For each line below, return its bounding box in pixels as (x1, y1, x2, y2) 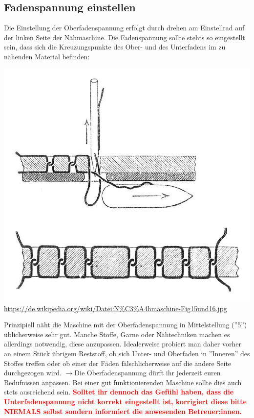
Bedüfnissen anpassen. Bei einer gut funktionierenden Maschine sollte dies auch (4, 377, 242, 387)
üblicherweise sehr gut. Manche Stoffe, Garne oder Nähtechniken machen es (4, 329, 230, 339)
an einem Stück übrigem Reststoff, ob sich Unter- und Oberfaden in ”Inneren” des (4, 348, 250, 358)
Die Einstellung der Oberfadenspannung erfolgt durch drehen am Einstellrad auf (4, 23, 245, 33)
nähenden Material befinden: (4, 51, 90, 61)
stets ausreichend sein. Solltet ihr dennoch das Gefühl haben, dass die (4, 387, 234, 397)
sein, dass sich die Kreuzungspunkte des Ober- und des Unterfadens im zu (4, 42, 226, 52)
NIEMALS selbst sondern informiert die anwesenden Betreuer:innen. (4, 406, 242, 416)
